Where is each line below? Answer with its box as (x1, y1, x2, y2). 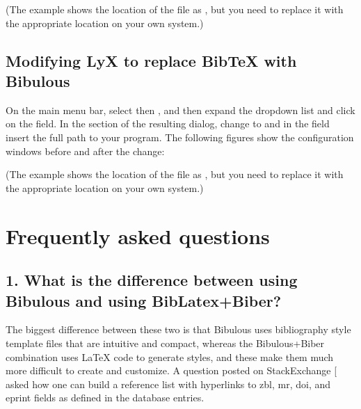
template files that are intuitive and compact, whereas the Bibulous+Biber (6, 335, 325, 350)
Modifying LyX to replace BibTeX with (6, 49, 297, 71)
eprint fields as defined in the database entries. (6, 390, 204, 405)
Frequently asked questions (6, 221, 270, 250)
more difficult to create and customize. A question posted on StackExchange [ (6, 363, 337, 378)
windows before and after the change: (6, 143, 165, 158)
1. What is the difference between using (6, 269, 298, 291)
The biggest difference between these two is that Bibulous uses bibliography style (6, 322, 351, 337)
